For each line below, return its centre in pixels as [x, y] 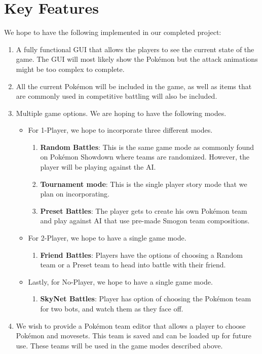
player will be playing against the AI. [98, 167]
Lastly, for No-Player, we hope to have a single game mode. [120, 281]
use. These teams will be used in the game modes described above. [119, 345]
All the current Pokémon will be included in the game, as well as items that [134, 86]
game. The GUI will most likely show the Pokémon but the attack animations [137, 59]
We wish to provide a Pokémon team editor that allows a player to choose [131, 325]
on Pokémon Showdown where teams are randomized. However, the [145, 157]
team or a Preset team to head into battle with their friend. [133, 265]
